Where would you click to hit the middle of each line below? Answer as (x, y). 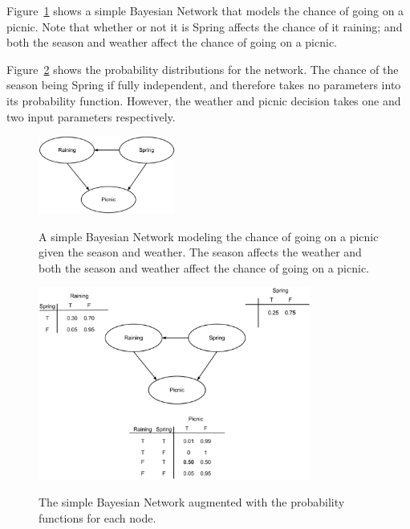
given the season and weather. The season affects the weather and (200, 252)
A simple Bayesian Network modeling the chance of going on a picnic (209, 236)
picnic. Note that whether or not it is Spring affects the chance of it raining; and (205, 26)
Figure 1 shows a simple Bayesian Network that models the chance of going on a (205, 10)
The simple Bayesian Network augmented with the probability (192, 502)
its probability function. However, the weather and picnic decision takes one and (204, 100)
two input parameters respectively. (91, 116)
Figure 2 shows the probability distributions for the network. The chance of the (203, 69)
